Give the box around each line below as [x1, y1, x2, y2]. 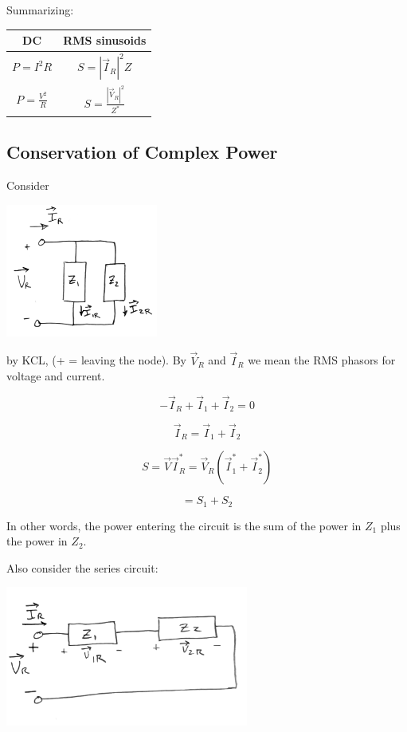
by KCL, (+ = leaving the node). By [6, 352, 186, 368]
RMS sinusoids [63, 32, 147, 49]
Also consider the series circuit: [6, 559, 158, 576]
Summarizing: [6, 2, 74, 18]
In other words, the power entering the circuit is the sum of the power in [6, 517, 362, 533]
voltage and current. [6, 368, 105, 384]
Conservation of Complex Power [6, 140, 278, 164]
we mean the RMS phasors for [248, 352, 396, 368]
